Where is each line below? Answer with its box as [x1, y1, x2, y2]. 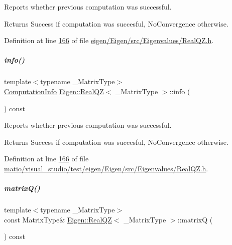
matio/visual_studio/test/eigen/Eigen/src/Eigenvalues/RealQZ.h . [4, 163, 208, 173]
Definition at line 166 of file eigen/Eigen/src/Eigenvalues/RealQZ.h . [4, 35, 214, 46]
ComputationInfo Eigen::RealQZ [4, 86, 104, 96]
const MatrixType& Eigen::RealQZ [4, 214, 112, 224]
